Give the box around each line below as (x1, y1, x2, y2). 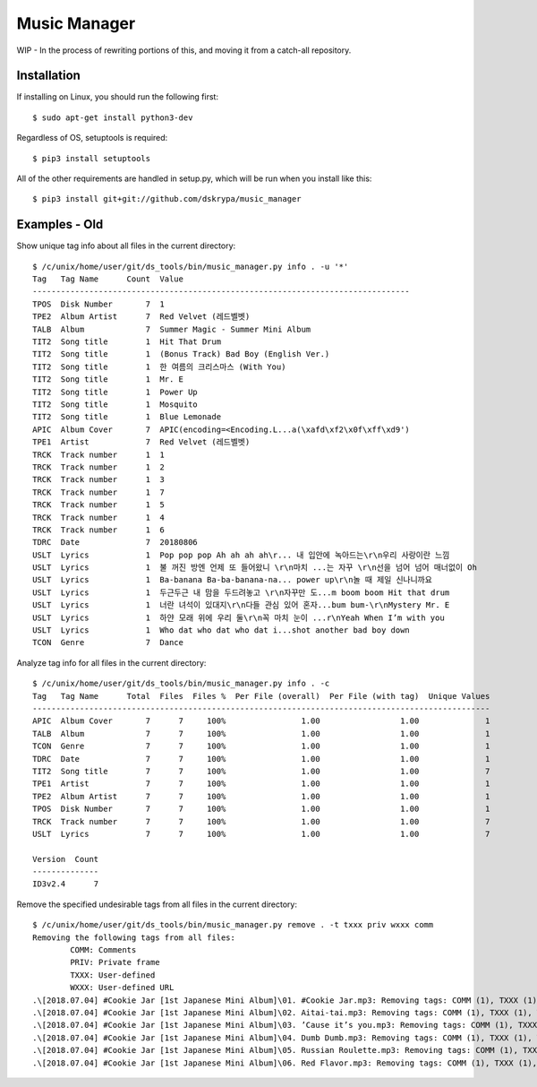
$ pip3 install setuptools (32, 153, 151, 163)
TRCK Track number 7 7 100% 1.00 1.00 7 (32, 816, 490, 826)
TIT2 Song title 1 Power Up (32, 386, 199, 397)
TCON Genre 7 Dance (32, 637, 183, 648)
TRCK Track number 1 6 (32, 524, 166, 535)
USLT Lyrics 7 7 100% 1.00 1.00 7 (32, 829, 490, 839)
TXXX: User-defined (70, 970, 156, 980)
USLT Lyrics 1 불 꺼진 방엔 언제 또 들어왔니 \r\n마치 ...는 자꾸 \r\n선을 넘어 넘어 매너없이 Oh (32, 563, 478, 573)
